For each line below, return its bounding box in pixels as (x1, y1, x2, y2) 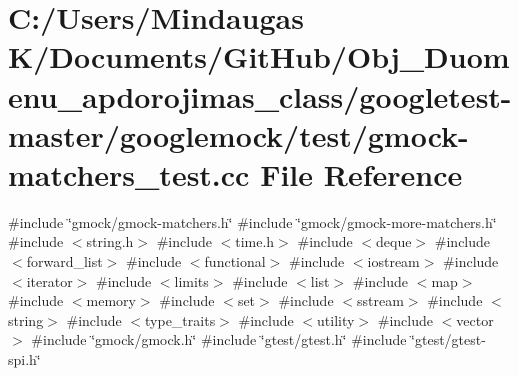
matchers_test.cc (8, 153, 250, 194)
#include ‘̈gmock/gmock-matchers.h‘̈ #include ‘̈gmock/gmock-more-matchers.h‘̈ (8, 211, 497, 232)
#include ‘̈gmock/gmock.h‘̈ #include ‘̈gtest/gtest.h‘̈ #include (31, 329, 407, 350)
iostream (367, 251, 420, 272)
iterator (26, 270, 73, 291)
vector (456, 309, 494, 330)
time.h (235, 231, 275, 252)
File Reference (260, 153, 463, 194)
